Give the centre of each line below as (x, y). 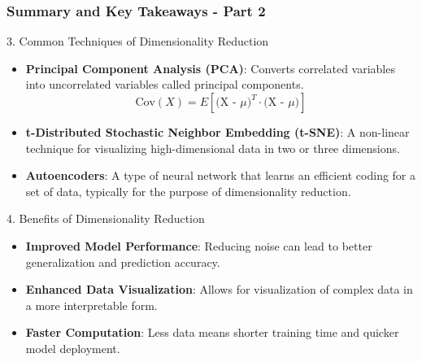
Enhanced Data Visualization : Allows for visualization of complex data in (219, 289)
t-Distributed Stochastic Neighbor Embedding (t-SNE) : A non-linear (218, 132)
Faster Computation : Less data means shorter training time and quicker (212, 332)
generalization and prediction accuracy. (123, 262)
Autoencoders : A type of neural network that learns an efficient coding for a (221, 175)
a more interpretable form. (91, 305)
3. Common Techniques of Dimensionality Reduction (138, 41)
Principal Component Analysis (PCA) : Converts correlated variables (210, 68)
